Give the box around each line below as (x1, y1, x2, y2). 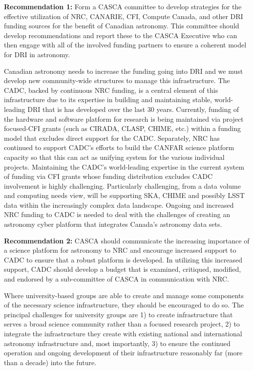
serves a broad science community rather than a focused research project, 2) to (4, 319, 240, 329)
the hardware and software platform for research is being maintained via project (4, 113, 244, 124)
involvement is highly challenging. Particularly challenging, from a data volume (4, 180, 241, 191)
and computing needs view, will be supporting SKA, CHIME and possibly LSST (4, 190, 245, 200)
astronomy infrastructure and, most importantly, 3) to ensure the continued (4, 338, 231, 348)
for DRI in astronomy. (4, 49, 70, 59)
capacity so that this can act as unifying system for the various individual (4, 152, 225, 162)
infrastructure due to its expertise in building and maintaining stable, (4, 94, 212, 105)
